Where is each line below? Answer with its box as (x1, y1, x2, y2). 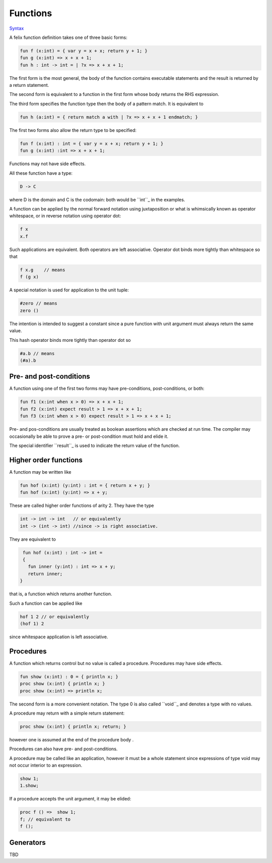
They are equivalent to (9, 536, 56, 542)
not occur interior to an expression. (9, 763, 83, 769)
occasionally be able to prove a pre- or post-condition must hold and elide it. (9, 433, 169, 439)
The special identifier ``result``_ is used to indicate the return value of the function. (9, 442, 180, 448)
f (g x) (20, 274, 39, 280)
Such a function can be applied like (9, 600, 83, 606)
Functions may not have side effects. (9, 161, 86, 167)
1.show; (20, 783, 39, 789)
